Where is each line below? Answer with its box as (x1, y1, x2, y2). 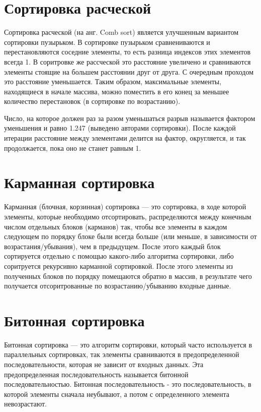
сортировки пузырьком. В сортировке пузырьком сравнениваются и (4, 36, 210, 47)
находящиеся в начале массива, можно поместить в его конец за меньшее (4, 86, 229, 96)
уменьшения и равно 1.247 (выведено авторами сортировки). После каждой (4, 123, 236, 133)
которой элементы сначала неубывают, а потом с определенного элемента (4, 388, 229, 399)
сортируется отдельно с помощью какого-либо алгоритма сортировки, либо (4, 251, 234, 261)
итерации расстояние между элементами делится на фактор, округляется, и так (4, 133, 246, 143)
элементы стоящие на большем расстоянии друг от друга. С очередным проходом (4, 66, 254, 77)
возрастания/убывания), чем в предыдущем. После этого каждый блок (4, 241, 221, 251)
